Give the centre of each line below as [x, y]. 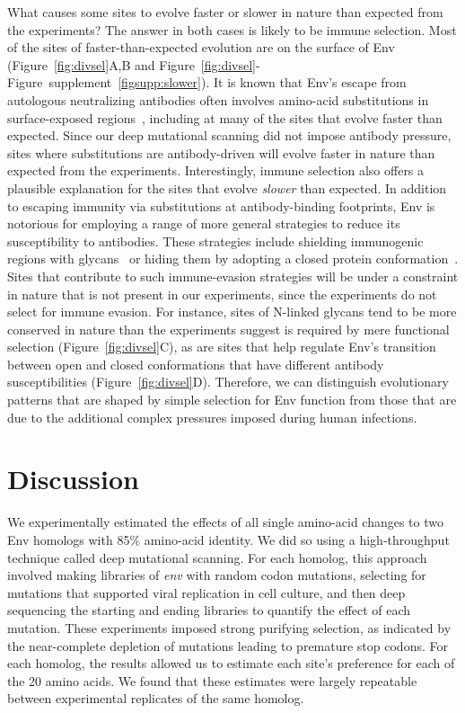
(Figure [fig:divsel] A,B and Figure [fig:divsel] [132, 64]
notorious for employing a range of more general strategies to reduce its [204, 223]
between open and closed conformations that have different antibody [196, 364]
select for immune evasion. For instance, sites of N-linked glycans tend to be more [232, 312]
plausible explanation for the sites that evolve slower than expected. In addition [227, 187]
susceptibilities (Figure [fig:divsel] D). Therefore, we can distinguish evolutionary [228, 382]
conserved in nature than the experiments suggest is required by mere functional [228, 329]
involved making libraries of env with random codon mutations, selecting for [217, 575]
